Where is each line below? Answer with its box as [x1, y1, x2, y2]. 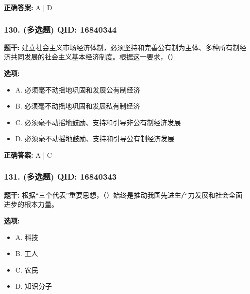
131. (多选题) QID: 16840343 [4, 170, 117, 183]
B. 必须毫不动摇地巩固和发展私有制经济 [15, 101, 140, 111]
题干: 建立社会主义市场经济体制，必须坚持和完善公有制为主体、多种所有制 [4, 42, 240, 52]
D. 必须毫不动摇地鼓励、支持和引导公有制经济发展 [15, 133, 175, 144]
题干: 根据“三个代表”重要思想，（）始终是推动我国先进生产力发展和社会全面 [4, 189, 243, 200]
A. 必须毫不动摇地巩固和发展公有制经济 [15, 84, 140, 94]
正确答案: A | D [4, 2, 52, 12]
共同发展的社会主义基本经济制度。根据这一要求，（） [10, 52, 177, 62]
